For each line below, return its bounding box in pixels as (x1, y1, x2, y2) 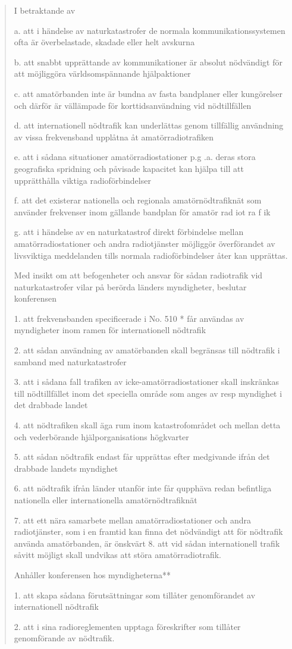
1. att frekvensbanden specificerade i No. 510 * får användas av (14, 312, 244, 324)
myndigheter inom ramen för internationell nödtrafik (14, 324, 206, 336)
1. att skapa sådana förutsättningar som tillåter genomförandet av (14, 588, 256, 601)
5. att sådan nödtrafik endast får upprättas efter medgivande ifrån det (14, 450, 270, 463)
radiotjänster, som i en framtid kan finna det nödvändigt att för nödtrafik (14, 525, 283, 538)
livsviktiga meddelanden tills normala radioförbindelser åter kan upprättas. (14, 249, 288, 261)
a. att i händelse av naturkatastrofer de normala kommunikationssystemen (14, 24, 285, 36)
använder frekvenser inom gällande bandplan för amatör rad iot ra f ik (14, 205, 271, 218)
